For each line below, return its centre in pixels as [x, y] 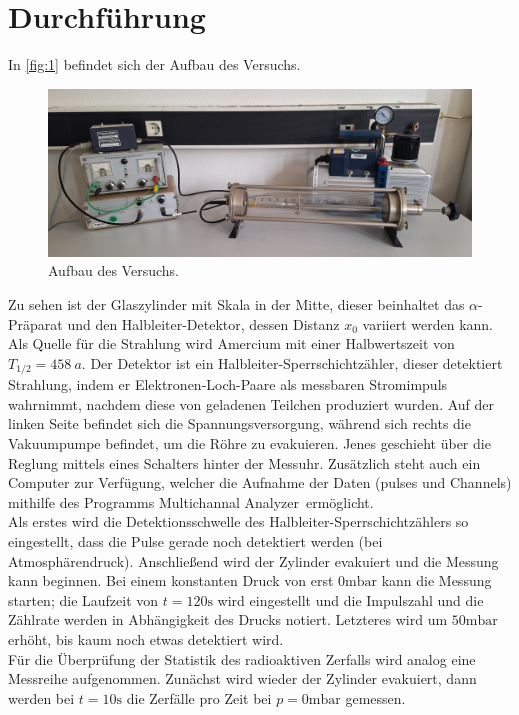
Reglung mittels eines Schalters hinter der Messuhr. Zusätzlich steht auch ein [244, 462]
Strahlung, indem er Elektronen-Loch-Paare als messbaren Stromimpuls [228, 384]
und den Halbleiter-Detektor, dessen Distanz [203, 323]
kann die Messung [436, 580]
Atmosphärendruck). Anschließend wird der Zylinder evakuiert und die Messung [253, 560]
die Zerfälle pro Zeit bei [199, 697]
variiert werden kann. [427, 323]
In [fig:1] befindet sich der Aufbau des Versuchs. [154, 64]
